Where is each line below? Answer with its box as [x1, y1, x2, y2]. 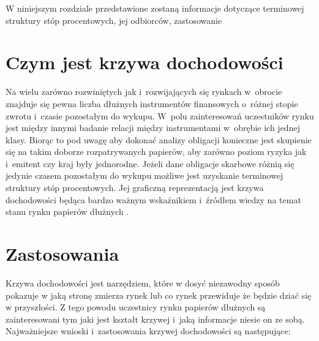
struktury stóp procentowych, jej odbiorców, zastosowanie [6, 13, 222, 26]
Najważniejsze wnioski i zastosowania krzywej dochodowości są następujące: [6, 324, 291, 337]
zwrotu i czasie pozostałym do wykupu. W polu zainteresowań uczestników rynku [6, 109, 314, 122]
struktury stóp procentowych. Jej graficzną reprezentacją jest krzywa [6, 181, 264, 194]
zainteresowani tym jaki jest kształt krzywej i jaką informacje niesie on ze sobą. [6, 312, 305, 325]
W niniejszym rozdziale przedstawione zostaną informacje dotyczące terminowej [6, 2, 304, 14]
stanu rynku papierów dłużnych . [6, 205, 129, 218]
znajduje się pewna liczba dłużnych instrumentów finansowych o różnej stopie [6, 97, 298, 110]
